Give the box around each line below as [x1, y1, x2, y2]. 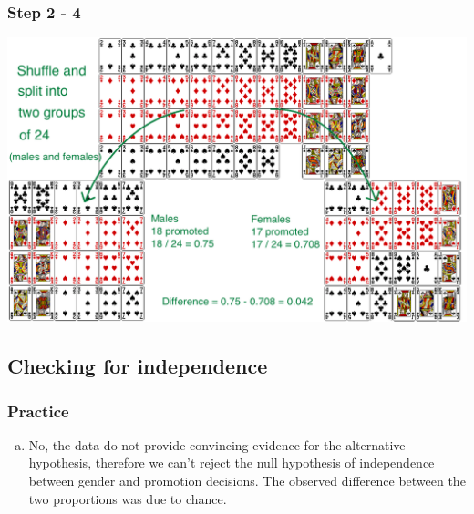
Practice [7, 399, 69, 422]
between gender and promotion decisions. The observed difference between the [28, 471, 466, 490]
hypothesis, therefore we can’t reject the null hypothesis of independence [28, 453, 435, 472]
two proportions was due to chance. [28, 488, 227, 508]
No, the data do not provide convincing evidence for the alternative [28, 435, 406, 454]
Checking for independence [7, 352, 268, 380]
